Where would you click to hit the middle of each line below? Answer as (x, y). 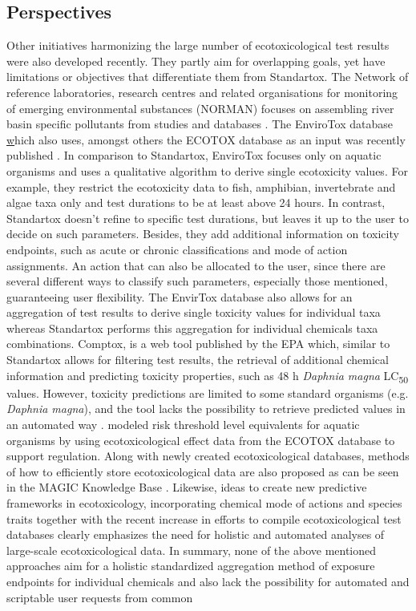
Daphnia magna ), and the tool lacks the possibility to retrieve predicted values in (206, 409)
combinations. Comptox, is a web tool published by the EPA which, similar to (198, 344)
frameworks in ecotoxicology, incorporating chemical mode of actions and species (204, 502)
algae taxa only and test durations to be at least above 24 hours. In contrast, (196, 202)
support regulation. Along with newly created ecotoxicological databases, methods (208, 456)
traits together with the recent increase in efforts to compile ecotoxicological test (204, 518)
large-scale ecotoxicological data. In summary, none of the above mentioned (192, 550)
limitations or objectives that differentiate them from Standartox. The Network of (208, 77)
